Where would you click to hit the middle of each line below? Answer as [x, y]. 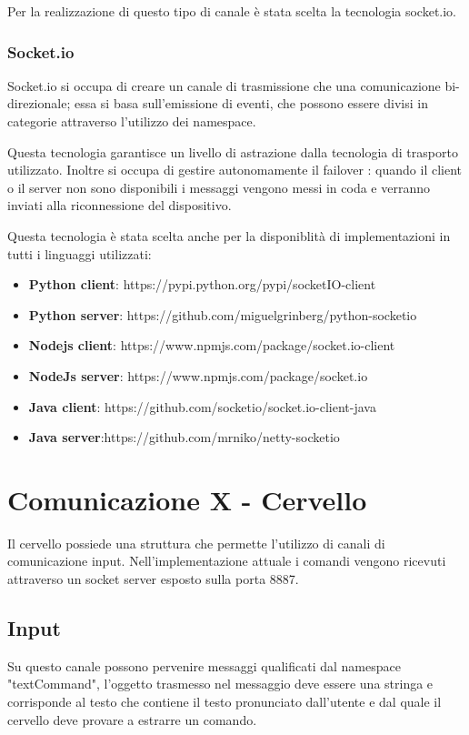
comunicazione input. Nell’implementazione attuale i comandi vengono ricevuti [227, 561]
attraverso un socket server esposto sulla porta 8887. [153, 579]
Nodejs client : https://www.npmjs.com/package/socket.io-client [212, 345]
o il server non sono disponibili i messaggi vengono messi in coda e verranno [219, 187]
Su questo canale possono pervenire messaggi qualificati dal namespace [204, 665]
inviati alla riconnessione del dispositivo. [120, 205]
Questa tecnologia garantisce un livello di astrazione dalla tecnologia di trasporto [233, 151]
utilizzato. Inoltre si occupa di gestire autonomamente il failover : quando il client [234, 170]
